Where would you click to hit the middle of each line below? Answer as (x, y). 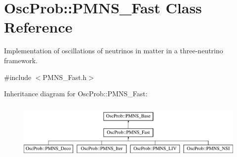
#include (18, 77)
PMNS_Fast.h (65, 77)
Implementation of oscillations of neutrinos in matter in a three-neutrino (114, 51)
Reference (38, 27)
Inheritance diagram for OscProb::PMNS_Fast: (76, 94)
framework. (21, 60)
